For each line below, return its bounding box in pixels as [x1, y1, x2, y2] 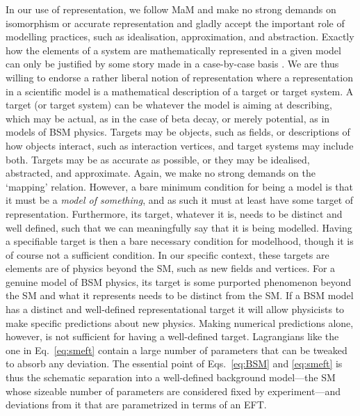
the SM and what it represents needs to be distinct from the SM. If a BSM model [6, 288, 354, 303]
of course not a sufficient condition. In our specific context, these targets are [6, 247, 329, 262]
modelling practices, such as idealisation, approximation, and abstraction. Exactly [6, 29, 354, 44]
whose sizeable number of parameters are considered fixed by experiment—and [6, 383, 341, 398]
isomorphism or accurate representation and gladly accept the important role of [6, 15, 345, 30]
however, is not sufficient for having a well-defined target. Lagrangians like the [6, 329, 339, 344]
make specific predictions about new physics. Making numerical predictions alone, [6, 315, 354, 330]
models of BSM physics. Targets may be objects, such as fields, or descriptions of [6, 125, 350, 139]
